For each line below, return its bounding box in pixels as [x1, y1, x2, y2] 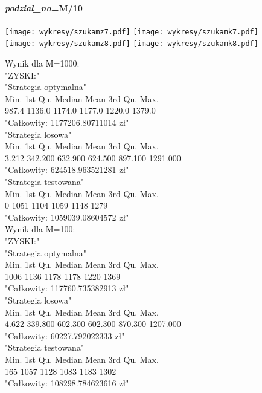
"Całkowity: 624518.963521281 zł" [5, 163, 129, 176]
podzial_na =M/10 [5, 1, 83, 14]
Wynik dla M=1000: [5, 57, 80, 70]
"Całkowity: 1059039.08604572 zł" [5, 210, 129, 223]
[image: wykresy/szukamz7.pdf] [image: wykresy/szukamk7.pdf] [5, 27, 258, 36]
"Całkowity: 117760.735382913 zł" [5, 282, 129, 294]
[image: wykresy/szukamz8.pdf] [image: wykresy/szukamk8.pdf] [5, 39, 258, 48]
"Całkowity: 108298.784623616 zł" [5, 377, 129, 389]
